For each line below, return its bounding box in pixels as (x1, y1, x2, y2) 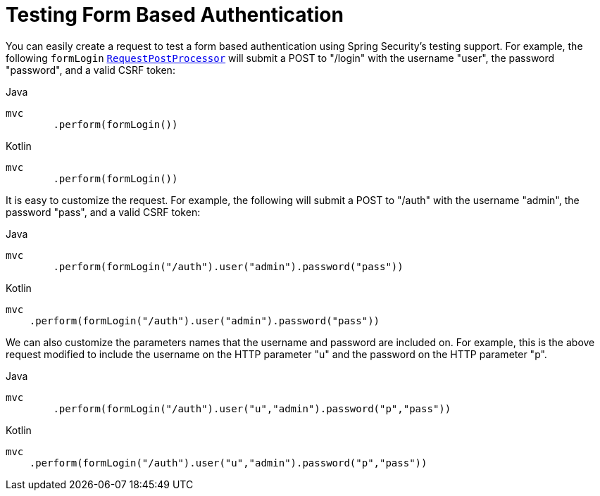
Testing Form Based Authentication (6, 3, 344, 27)
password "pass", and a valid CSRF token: (6, 205, 201, 218)
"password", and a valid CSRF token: (6, 63, 175, 76)
